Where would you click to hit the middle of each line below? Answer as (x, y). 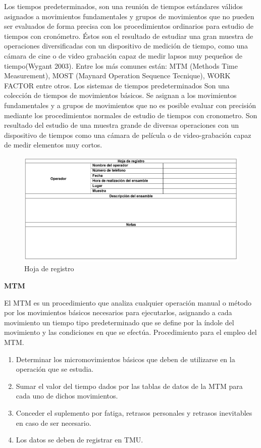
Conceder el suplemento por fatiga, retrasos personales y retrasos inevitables (134, 413)
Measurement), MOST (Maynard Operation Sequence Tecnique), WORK (117, 76)
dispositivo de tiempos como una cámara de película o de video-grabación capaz (128, 135)
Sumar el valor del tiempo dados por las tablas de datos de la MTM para (129, 386)
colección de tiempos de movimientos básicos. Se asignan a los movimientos (120, 95)
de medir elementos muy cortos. (53, 145)
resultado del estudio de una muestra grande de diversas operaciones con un (121, 125)
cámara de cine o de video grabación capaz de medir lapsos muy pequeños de (123, 55)
